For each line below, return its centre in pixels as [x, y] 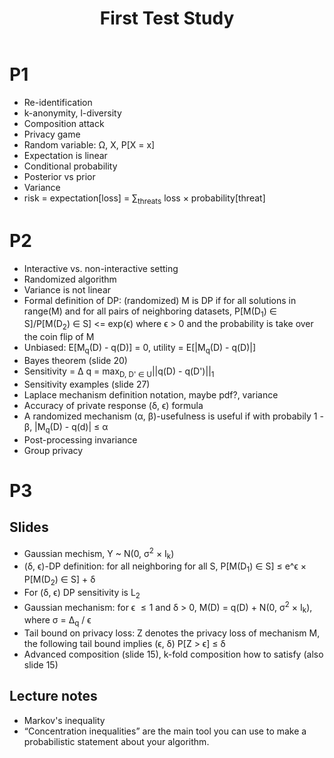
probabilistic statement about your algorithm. [116, 741]
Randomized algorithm [70, 279]
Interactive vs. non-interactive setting [101, 268]
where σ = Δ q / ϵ [57, 620]
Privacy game [52, 134]
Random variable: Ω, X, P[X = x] [89, 144]
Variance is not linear [67, 289]
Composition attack [64, 123]
